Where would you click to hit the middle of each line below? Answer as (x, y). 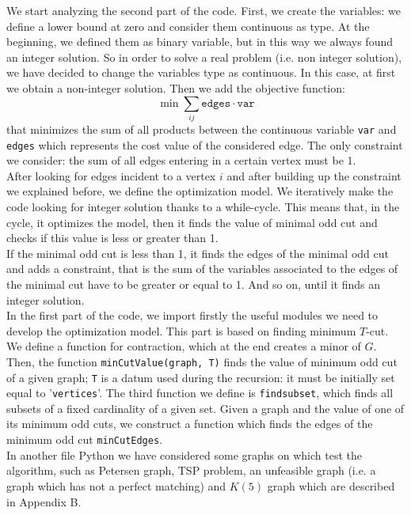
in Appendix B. (44, 501)
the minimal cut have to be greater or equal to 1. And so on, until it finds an (193, 284)
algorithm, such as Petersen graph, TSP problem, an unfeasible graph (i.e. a (191, 470)
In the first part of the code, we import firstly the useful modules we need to (192, 315)
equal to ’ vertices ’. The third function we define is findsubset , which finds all (200, 393)
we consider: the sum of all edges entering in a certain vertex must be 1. (181, 160)
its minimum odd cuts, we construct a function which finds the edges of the (190, 424)
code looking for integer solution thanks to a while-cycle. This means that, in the (203, 206)
